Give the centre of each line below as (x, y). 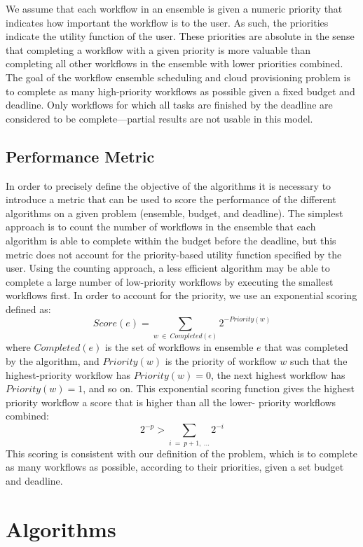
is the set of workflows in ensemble (179, 347)
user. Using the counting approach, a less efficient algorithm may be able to (168, 268)
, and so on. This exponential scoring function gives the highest (219, 388)
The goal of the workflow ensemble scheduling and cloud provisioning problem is (178, 77)
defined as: (28, 309)
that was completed (306, 347)
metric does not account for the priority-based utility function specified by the (174, 254)
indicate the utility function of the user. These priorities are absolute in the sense (180, 36)
